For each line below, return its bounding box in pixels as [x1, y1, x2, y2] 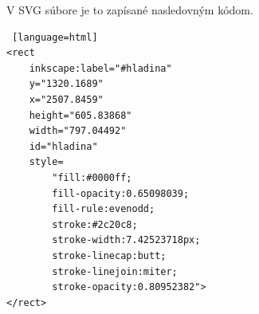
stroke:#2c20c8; [52, 218, 138, 230]
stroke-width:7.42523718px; [52, 234, 201, 246]
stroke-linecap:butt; [52, 249, 167, 261]
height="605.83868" [29, 109, 132, 121]
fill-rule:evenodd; [52, 203, 155, 215]
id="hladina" [29, 140, 98, 152]
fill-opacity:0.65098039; [52, 187, 190, 199]
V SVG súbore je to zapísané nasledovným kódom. [6, 2, 253, 18]
